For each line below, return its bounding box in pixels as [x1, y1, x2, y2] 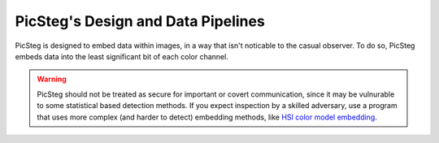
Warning [37, 74, 67, 84]
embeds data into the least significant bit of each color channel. [15, 51, 229, 61]
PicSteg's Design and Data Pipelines [15, 12, 266, 30]
